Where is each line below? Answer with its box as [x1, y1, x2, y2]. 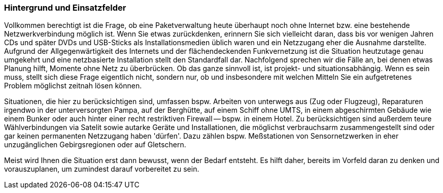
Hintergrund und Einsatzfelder [4, 3, 126, 13]
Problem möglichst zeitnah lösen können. [4, 81, 142, 90]
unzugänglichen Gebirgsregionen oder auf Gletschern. [4, 140, 186, 149]
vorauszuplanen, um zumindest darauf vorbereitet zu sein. [4, 165, 199, 174]
